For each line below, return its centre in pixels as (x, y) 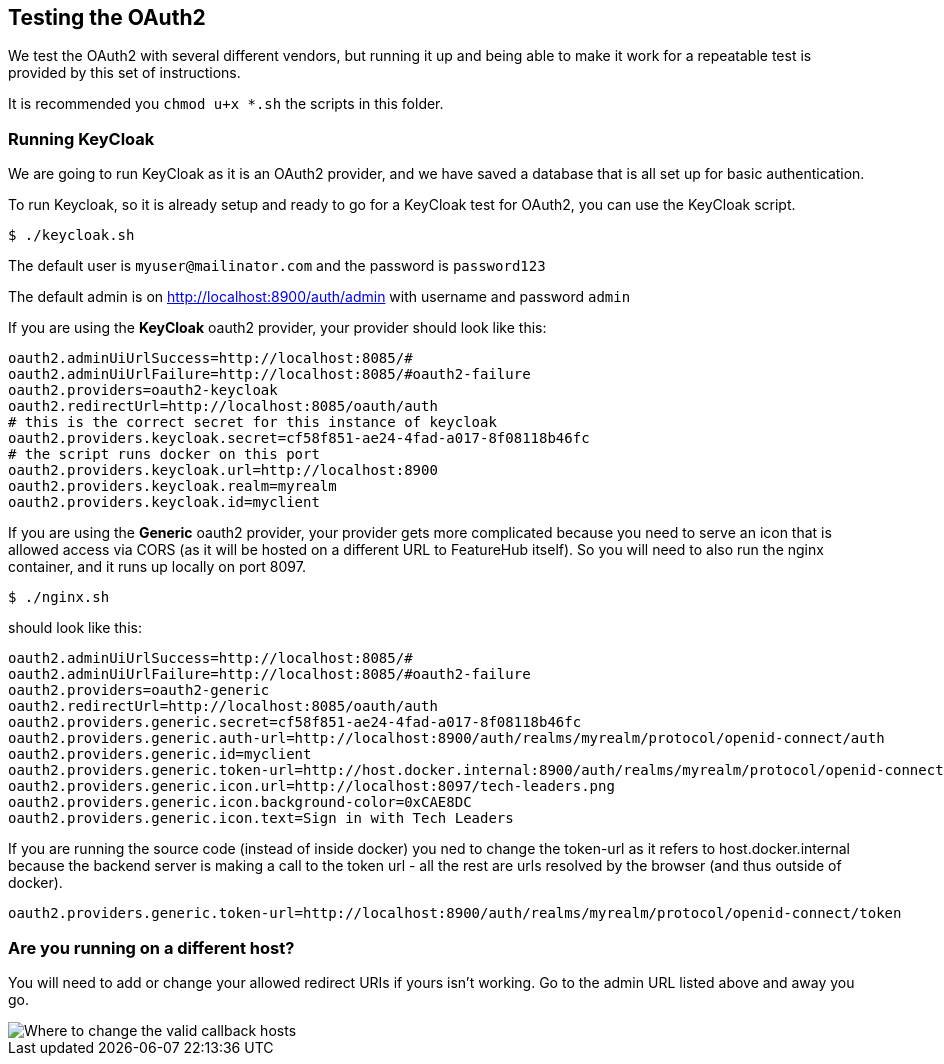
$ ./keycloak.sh (71, 235)
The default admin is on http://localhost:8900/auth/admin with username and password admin (319, 297)
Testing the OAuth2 (107, 17)
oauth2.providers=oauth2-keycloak (143, 390)
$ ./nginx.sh (59, 597)
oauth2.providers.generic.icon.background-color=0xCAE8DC (240, 802)
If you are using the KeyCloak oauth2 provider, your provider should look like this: (277, 328)
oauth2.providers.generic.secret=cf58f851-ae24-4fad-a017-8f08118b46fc (295, 722)
